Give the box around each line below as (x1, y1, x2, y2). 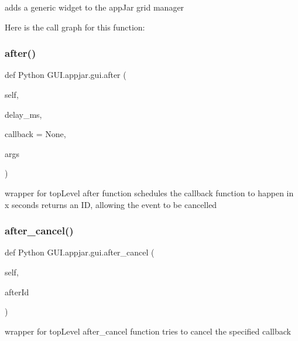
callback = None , (5, 128, 66, 140)
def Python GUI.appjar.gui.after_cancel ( (5, 246, 155, 258)
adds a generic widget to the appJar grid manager (5, 1, 184, 13)
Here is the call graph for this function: (5, 21, 145, 33)
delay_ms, (5, 108, 42, 120)
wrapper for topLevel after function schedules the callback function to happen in (5, 186, 294, 199)
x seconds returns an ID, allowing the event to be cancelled (5, 198, 217, 210)
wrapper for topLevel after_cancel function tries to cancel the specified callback (5, 325, 291, 337)
